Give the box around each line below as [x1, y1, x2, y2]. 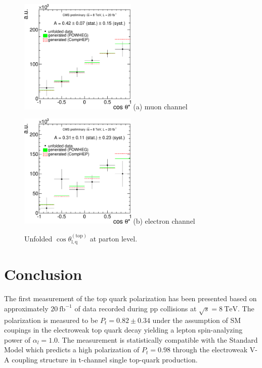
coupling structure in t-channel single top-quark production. [12, 354, 198, 364]
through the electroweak [172, 344, 248, 355]
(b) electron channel [133, 216, 195, 226]
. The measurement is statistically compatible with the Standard [58, 334, 258, 345]
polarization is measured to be [4, 314, 98, 325]
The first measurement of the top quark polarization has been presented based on [4, 293, 257, 304]
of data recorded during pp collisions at [74, 303, 197, 313]
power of [4, 334, 31, 345]
